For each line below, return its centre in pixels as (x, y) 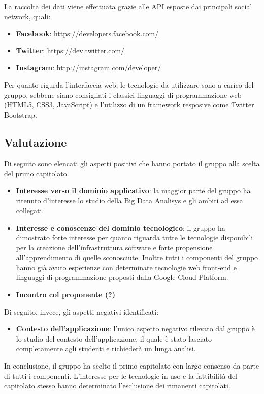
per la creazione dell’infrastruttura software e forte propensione (114, 247)
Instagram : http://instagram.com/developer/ (89, 67)
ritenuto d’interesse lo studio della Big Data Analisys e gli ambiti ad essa (129, 200)
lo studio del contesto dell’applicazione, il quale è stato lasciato (114, 338)
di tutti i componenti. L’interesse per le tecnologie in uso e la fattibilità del (121, 375)
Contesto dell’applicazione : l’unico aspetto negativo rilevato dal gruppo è (135, 329)
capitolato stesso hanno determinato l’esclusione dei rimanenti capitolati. (117, 386)
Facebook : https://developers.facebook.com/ (87, 33)
